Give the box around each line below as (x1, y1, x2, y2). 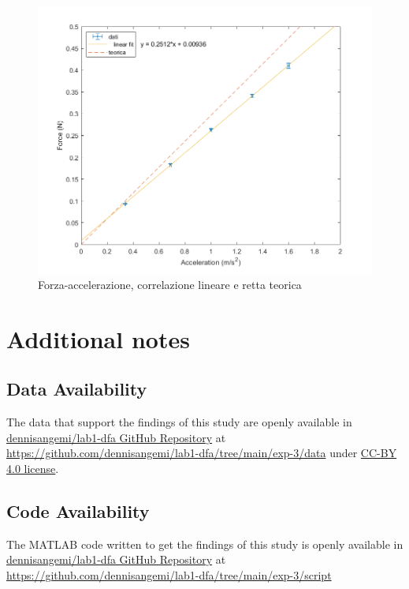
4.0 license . (6, 460, 59, 477)
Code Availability (6, 499, 150, 523)
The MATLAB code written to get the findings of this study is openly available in (6, 535, 403, 552)
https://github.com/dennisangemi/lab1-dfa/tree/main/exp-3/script (6, 567, 332, 583)
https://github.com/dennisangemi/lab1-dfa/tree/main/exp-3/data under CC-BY (6, 445, 397, 461)
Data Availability (6, 377, 147, 401)
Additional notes (6, 322, 190, 355)
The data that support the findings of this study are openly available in (6, 414, 352, 430)
